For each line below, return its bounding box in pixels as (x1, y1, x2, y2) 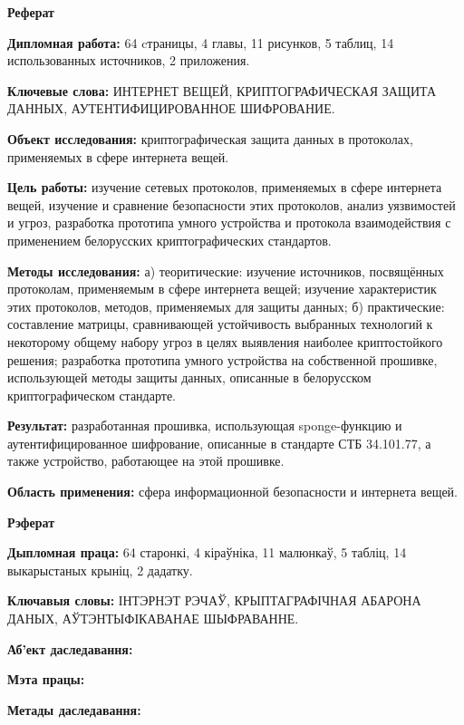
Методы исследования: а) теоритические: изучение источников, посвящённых (7, 261, 444, 280)
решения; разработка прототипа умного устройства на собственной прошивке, (7, 350, 438, 369)
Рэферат (7, 512, 55, 531)
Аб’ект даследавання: (7, 639, 133, 658)
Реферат (7, 3, 54, 21)
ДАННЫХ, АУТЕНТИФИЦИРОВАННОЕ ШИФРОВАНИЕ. (7, 99, 335, 118)
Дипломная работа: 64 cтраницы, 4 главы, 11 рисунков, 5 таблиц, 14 (7, 33, 394, 52)
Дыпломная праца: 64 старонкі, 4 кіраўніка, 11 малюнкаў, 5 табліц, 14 (7, 543, 407, 562)
